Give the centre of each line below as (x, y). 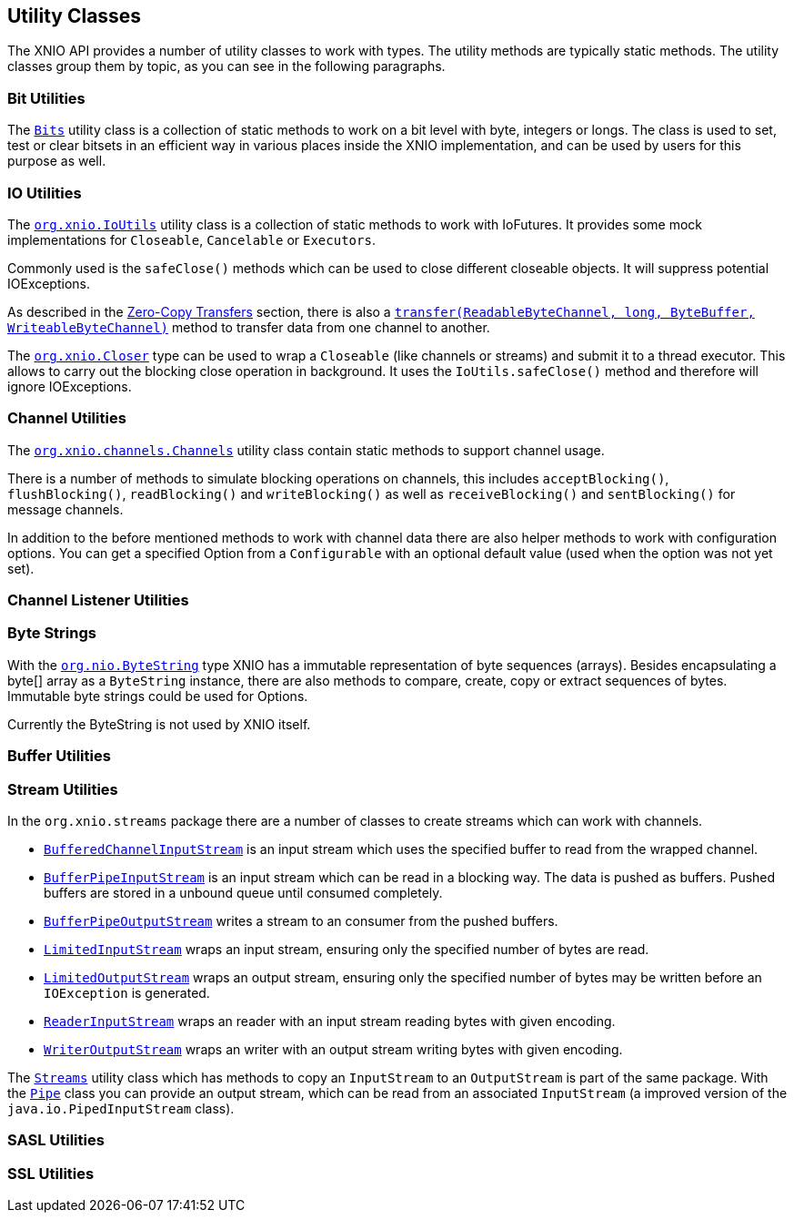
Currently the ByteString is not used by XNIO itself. (159, 724)
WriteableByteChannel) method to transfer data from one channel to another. (249, 327)
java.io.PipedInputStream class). (121, 1108)
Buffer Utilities (59, 756)
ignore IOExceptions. (70, 386)
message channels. (65, 509)
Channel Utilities (67, 418)
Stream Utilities (63, 789)
